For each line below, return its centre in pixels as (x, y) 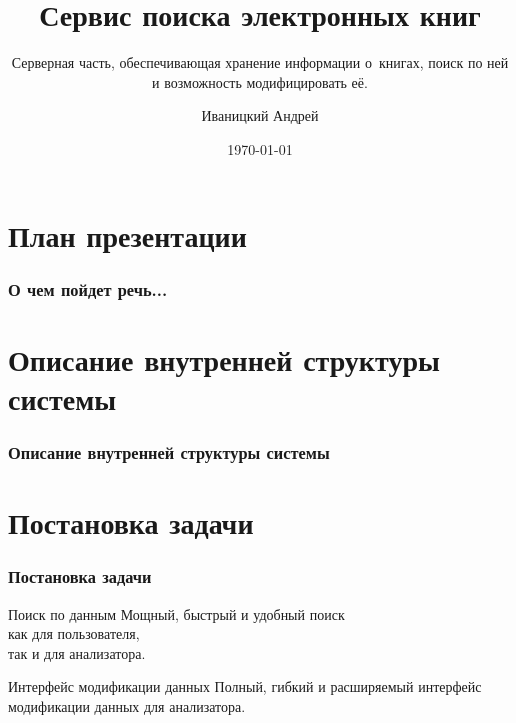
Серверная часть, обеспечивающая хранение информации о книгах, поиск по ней (260, 62)
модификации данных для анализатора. (127, 705)
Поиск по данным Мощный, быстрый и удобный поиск (176, 613)
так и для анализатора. (77, 652)
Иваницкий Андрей (260, 115)
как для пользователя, (74, 633)
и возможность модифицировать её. (260, 81)
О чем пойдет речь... (88, 288)
